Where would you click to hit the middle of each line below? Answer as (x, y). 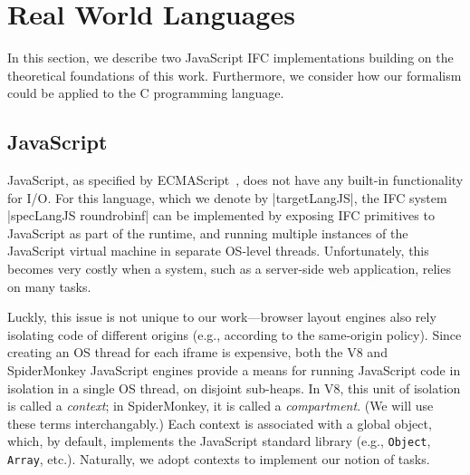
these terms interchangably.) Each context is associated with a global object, (220, 423)
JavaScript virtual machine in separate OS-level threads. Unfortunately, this (218, 251)
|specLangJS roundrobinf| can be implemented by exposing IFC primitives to (221, 215)
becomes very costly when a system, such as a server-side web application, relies (229, 269)
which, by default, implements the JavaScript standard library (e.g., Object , (219, 441)
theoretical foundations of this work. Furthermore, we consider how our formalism (235, 75)
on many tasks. (49, 286)
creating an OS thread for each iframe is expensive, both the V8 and (197, 352)
